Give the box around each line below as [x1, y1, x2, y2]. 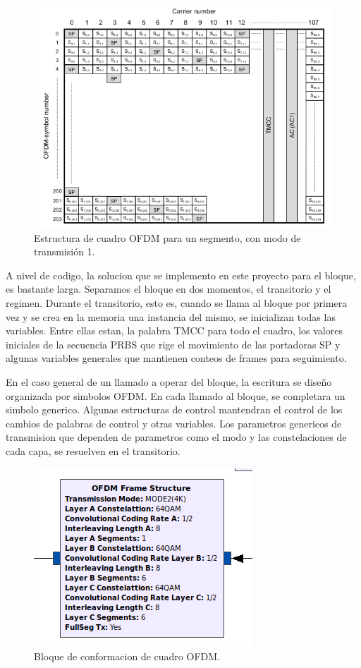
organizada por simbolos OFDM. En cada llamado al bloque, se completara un [6, 388, 345, 403]
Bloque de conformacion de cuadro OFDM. [34, 649, 220, 664]
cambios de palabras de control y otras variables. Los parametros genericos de [6, 415, 342, 430]
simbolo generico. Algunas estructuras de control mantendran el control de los [6, 402, 343, 417]
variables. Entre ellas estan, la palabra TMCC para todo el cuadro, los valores [6, 323, 343, 338]
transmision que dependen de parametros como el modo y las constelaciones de [6, 430, 347, 444]
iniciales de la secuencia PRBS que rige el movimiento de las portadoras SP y [6, 336, 341, 351]
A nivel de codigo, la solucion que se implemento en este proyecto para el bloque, [6, 267, 356, 282]
